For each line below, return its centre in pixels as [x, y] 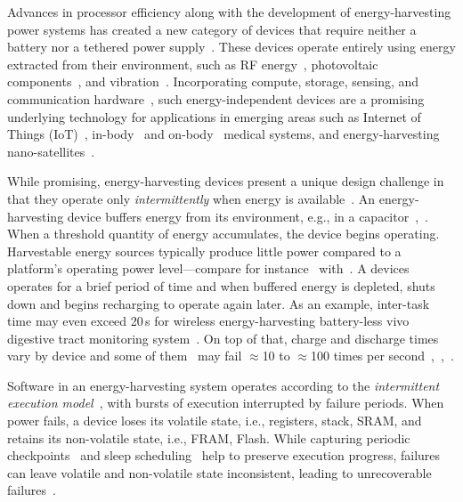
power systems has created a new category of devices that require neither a [212, 29]
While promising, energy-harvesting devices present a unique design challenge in [226, 181]
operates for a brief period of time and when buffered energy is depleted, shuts [221, 285]
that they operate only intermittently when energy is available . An [191, 198]
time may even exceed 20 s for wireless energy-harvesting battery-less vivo [208, 321]
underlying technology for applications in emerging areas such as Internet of [214, 116]
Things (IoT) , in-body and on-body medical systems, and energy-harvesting [223, 134]
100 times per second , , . [382, 356]
